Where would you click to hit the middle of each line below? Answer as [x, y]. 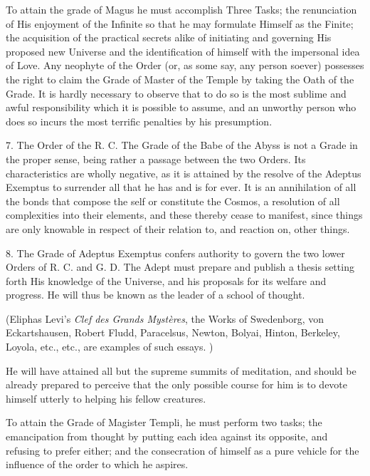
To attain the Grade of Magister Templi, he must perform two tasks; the [164, 422]
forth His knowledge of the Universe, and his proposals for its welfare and [166, 280]
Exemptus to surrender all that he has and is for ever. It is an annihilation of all [181, 187]
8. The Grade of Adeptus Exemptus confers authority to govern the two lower [175, 253]
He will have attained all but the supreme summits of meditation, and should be [181, 370]
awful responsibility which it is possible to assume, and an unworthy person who [181, 107]
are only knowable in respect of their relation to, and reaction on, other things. [178, 228]
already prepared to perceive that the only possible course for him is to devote [177, 384]
